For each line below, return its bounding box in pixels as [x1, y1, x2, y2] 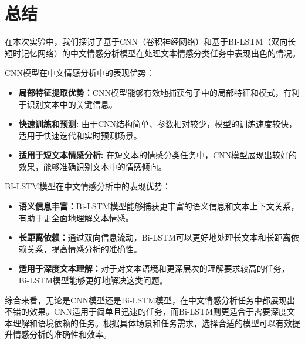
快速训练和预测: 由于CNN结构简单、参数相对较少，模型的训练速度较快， [18, 118, 297, 130]
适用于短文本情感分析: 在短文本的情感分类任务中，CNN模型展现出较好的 [18, 149, 297, 161]
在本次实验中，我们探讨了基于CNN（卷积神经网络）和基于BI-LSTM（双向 [5, 35, 288, 48]
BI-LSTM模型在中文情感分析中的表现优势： [5, 180, 171, 192]
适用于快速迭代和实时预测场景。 [18, 129, 142, 141]
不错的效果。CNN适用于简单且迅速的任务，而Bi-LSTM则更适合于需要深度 [5, 305, 287, 318]
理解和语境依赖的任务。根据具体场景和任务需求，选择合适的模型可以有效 [12, 316, 292, 329]
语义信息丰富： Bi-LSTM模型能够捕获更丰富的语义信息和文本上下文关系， [18, 200, 299, 212]
